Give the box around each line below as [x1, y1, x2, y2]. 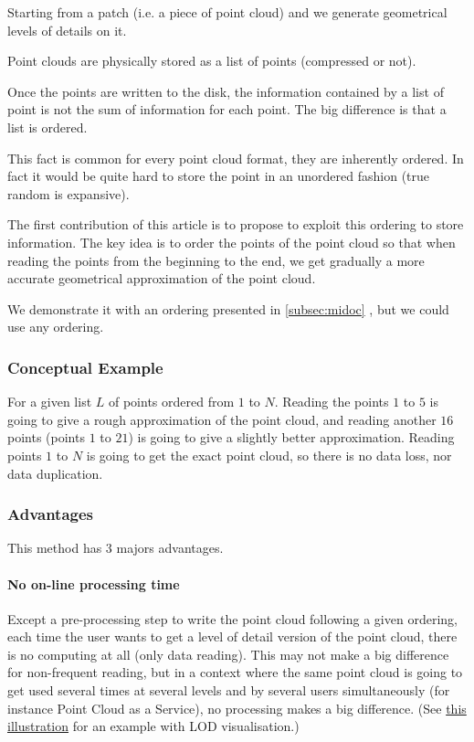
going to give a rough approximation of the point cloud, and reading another [7, 409, 437, 429]
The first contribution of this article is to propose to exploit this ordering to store [7, 215, 464, 234]
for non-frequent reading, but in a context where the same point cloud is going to [7, 662, 463, 682]
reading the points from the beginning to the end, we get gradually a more [7, 250, 425, 270]
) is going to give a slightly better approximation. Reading [128, 428, 455, 447]
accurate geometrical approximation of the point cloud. [7, 269, 316, 288]
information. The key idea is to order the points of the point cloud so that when [7, 232, 456, 251]
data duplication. [7, 463, 103, 482]
